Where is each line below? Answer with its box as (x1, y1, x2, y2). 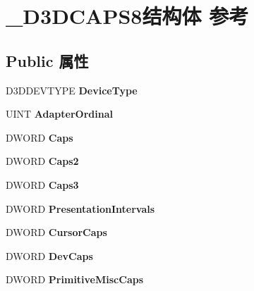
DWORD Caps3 (6, 177, 79, 192)
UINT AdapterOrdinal (6, 106, 113, 121)
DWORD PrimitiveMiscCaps (6, 272, 144, 287)
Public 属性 (6, 49, 89, 71)
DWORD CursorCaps (6, 225, 107, 240)
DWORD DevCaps (6, 248, 93, 263)
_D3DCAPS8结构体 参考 (6, 1, 249, 30)
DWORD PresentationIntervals (6, 201, 155, 216)
